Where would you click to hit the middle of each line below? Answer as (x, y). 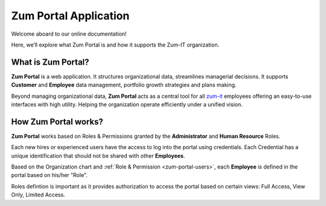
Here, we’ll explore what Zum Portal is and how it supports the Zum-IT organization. (115, 45)
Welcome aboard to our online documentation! (69, 34)
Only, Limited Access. (38, 195)
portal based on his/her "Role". (49, 175)
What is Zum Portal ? (50, 62)
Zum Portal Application (70, 16)
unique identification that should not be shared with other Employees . (98, 156)
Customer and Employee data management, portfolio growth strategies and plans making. (124, 85)
